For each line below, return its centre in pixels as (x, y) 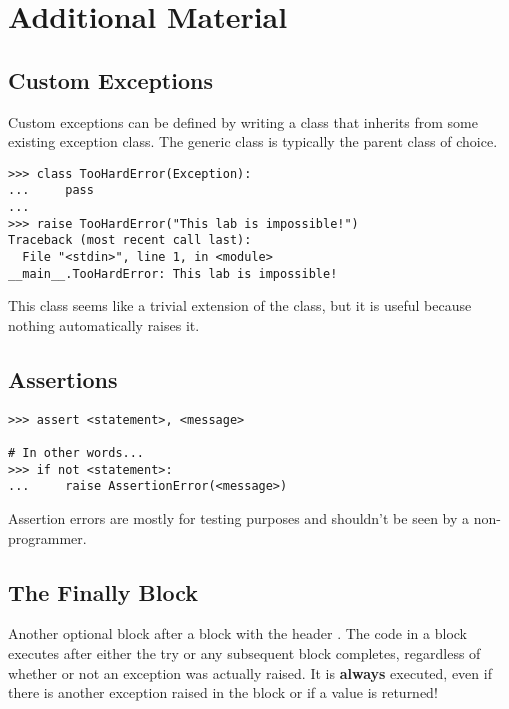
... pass (51, 190)
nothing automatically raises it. (104, 324)
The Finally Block (103, 591)
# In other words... (76, 453)
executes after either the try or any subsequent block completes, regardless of (244, 653)
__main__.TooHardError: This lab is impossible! (173, 273)
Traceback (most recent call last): (130, 240)
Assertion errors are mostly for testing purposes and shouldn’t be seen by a (239, 518)
